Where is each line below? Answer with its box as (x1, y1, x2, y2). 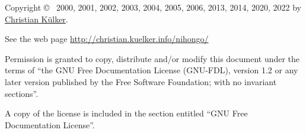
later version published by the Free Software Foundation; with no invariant (5, 75, 277, 87)
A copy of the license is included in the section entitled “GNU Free (5, 107, 248, 119)
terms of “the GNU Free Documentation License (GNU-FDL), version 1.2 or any (5, 64, 298, 76)
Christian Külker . (5, 12, 68, 25)
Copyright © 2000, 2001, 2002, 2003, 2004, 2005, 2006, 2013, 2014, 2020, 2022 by (5, 1, 301, 13)
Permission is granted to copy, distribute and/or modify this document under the (5, 52, 300, 64)
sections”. (5, 87, 39, 99)
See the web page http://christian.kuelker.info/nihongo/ (5, 33, 209, 45)
